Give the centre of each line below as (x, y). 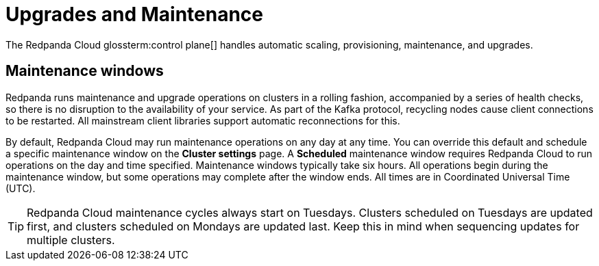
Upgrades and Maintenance (135, 14)
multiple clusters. (71, 240)
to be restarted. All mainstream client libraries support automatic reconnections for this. (203, 120)
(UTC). (21, 188)
